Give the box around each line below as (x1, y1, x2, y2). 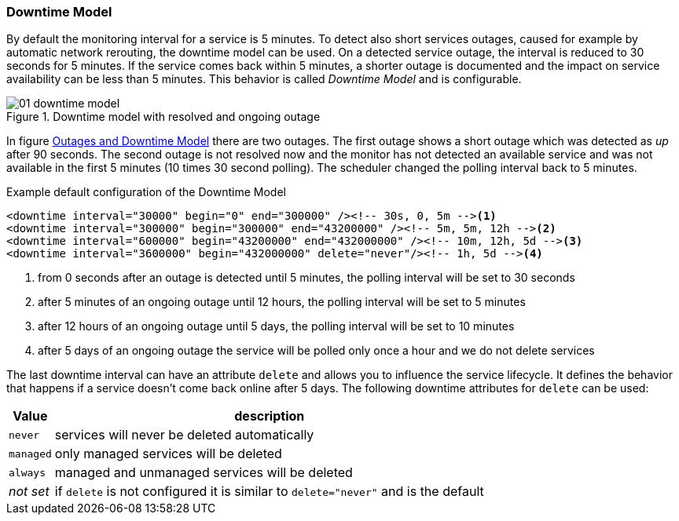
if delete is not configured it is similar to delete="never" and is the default (54, 483, 484, 500)
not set (9, 483, 50, 500)
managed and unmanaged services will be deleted (54, 465, 353, 481)
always (9, 466, 46, 479)
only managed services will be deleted (54, 446, 282, 462)
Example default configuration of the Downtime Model (6, 185, 286, 199)
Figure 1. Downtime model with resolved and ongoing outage (6, 110, 321, 124)
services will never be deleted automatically (54, 427, 314, 443)
